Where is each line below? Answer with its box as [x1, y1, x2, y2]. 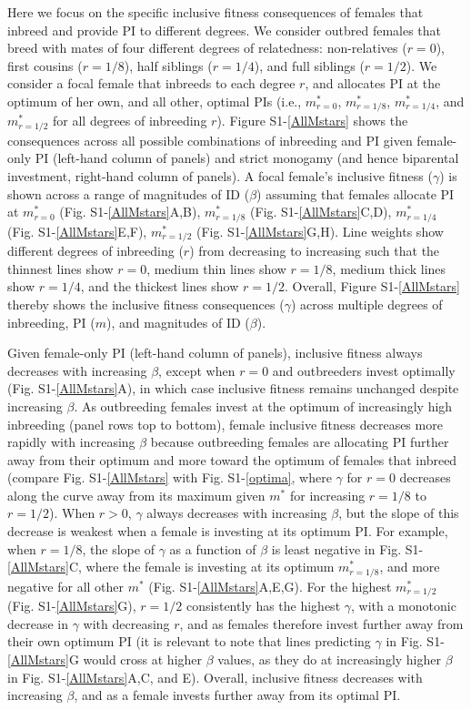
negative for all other [7, 576, 125, 595]
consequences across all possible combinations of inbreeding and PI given [7, 130, 413, 149]
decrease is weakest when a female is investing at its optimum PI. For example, [7, 522, 448, 541]
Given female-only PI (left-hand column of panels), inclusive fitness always [7, 343, 423, 362]
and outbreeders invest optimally [272, 360, 456, 380]
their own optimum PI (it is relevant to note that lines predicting [7, 632, 371, 651]
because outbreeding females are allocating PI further [150, 432, 449, 451]
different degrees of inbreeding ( [7, 241, 184, 260]
